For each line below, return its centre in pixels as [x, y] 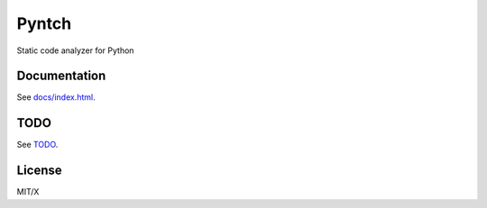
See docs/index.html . [56, 97]
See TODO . [37, 145]
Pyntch [44, 23]
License [39, 171]
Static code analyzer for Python [75, 50]
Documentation [61, 76]
